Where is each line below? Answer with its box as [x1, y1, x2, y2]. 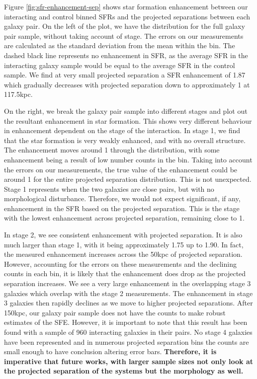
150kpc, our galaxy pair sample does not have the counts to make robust [4, 307, 226, 317]
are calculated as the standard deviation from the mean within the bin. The [4, 40, 235, 51]
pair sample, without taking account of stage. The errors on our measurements [4, 30, 244, 41]
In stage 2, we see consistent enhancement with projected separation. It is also [4, 229, 243, 240]
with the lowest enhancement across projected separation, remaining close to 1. [4, 213, 245, 223]
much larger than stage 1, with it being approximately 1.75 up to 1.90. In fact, [4, 239, 244, 249]
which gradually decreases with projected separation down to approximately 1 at [4, 79, 250, 89]
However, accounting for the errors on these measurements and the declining [4, 258, 237, 269]
